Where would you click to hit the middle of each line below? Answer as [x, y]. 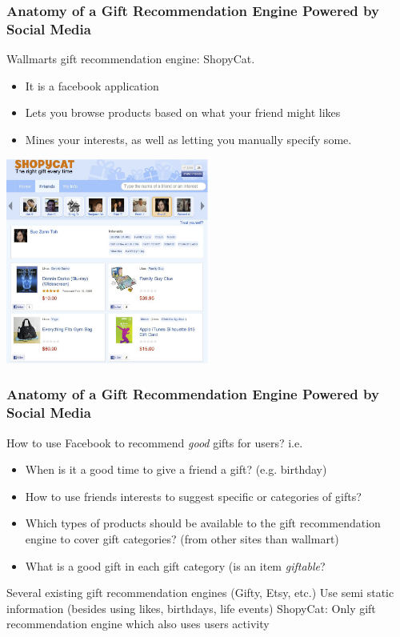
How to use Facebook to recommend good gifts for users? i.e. [155, 442]
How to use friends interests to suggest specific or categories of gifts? [193, 496]
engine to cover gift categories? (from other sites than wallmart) [182, 539]
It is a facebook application [92, 85]
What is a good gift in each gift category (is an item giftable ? [175, 565]
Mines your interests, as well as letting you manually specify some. [188, 139]
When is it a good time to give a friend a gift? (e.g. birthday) [176, 469]
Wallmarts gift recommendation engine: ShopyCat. [131, 59]
